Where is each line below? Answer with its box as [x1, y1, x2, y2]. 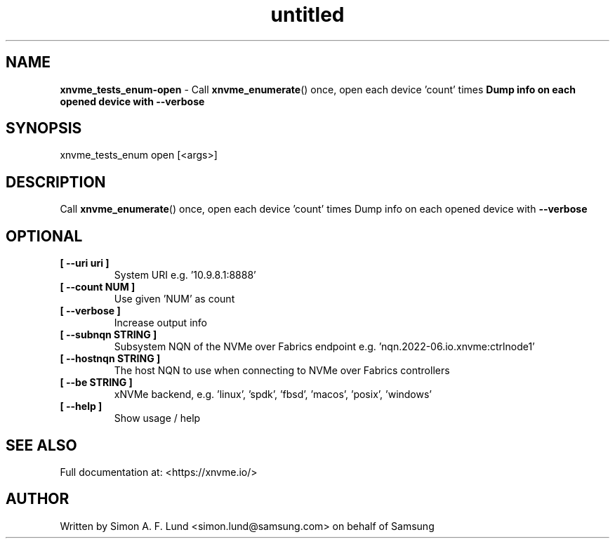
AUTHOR [6, 490, 70, 508]
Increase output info [114, 317, 207, 329]
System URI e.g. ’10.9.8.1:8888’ [114, 269, 256, 281]
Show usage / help [114, 412, 201, 425]
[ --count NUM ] [60, 281, 135, 293]
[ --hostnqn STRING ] [60, 352, 161, 365]
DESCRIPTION [6, 173, 106, 191]
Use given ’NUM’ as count [114, 293, 235, 305]
